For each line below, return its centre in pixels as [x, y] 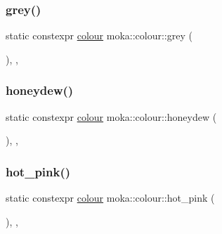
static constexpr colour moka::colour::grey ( [99, 35]
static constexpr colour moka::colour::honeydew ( [111, 116]
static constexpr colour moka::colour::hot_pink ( [110, 198]
